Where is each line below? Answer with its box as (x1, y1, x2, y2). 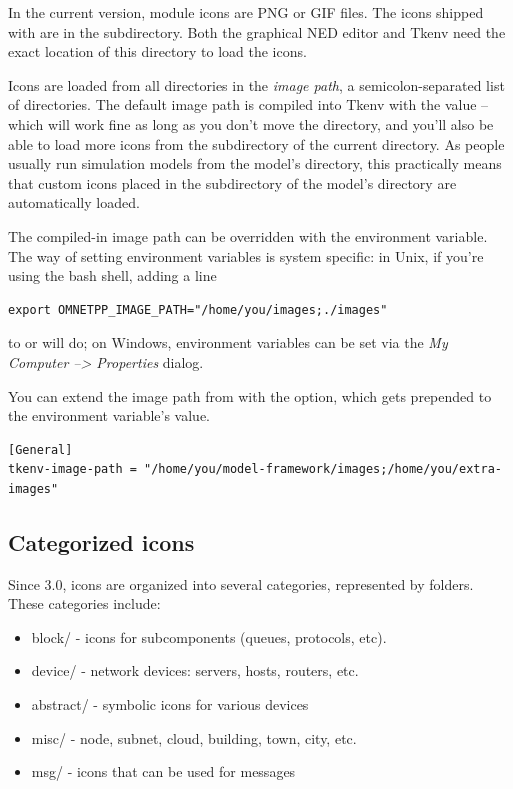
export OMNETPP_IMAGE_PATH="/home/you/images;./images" (8, 302, 388, 317)
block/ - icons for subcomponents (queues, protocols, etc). (31, 626, 387, 647)
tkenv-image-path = (8, 462, 137, 477)
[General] (8, 442, 73, 457)
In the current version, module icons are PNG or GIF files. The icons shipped (8, 2, 484, 22)
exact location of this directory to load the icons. (8, 41, 307, 62)
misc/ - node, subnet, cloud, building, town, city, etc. (31, 727, 357, 748)
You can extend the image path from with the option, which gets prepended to (8, 385, 492, 406)
